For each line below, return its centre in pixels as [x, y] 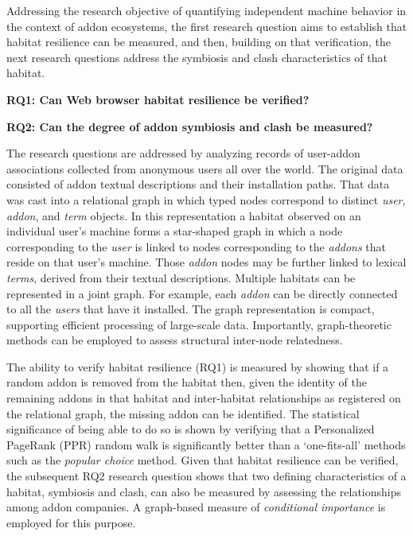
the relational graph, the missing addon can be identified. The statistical [183, 413]
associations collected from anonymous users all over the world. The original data [205, 168]
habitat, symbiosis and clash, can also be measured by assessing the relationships [204, 491]
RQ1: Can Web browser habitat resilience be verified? [158, 99]
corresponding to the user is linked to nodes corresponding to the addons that [197, 246]
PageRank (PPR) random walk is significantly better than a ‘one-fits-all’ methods [206, 444]
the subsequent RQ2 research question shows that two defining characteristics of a [206, 476]
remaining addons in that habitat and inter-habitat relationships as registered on [204, 398]
